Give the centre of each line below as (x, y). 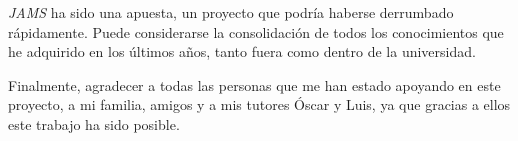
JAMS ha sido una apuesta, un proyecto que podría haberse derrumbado (231, 12)
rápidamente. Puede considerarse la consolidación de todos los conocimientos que (256, 31)
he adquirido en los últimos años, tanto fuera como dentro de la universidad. (242, 51)
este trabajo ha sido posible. (94, 123)
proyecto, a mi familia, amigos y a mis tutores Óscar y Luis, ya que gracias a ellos (259, 104)
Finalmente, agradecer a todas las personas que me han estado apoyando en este (254, 84)
